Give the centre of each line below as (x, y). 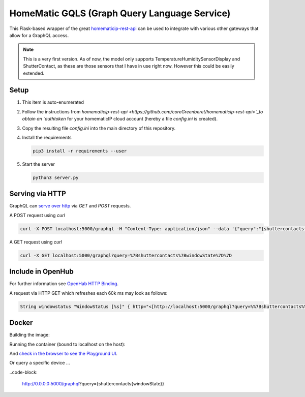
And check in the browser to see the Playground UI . (64, 353)
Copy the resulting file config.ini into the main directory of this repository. (99, 128)
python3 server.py (56, 177)
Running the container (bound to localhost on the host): (67, 344)
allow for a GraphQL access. (39, 35)
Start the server (39, 164)
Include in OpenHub (41, 272)
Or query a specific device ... (40, 363)
